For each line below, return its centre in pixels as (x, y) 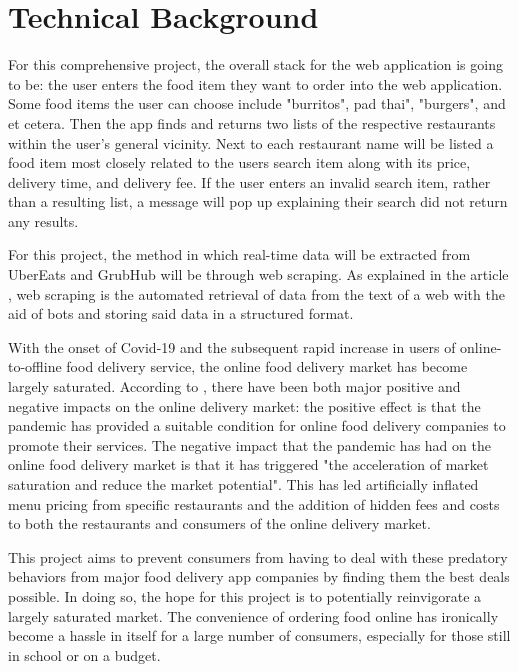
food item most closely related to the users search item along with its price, (239, 162)
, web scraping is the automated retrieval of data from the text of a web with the (256, 293)
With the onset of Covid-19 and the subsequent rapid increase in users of (232, 346)
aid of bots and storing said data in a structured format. (181, 313)
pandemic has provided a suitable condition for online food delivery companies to (257, 425)
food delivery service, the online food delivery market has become (267, 366)
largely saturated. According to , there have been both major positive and (234, 386)
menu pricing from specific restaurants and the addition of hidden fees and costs (254, 503)
